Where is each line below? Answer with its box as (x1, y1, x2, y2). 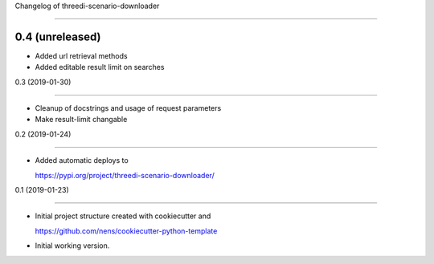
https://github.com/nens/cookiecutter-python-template (35, 225, 218, 236)
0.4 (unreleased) (14, 30, 101, 43)
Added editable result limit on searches (35, 63, 165, 72)
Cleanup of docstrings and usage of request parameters (35, 104, 222, 113)
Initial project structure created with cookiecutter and (35, 211, 211, 221)
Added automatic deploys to (35, 156, 129, 165)
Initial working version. (35, 241, 110, 250)
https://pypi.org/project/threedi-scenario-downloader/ (35, 170, 215, 180)
